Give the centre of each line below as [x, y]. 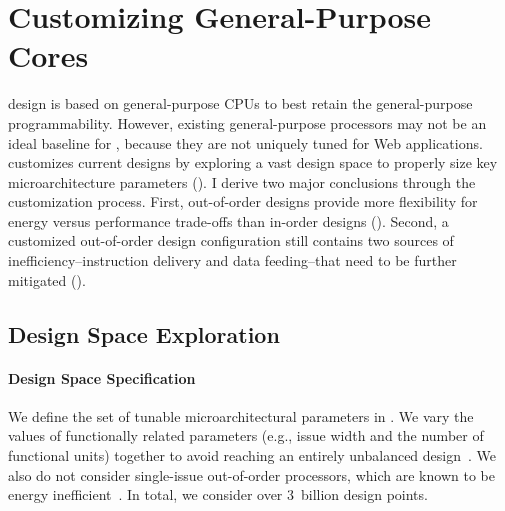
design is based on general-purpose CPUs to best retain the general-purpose [240, 103]
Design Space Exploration [144, 333]
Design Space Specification [102, 377]
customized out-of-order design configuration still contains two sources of [231, 240]
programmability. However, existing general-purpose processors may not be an [247, 122]
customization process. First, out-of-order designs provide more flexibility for [243, 201]
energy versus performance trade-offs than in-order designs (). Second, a [228, 220]
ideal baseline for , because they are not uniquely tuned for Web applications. [245, 142]
